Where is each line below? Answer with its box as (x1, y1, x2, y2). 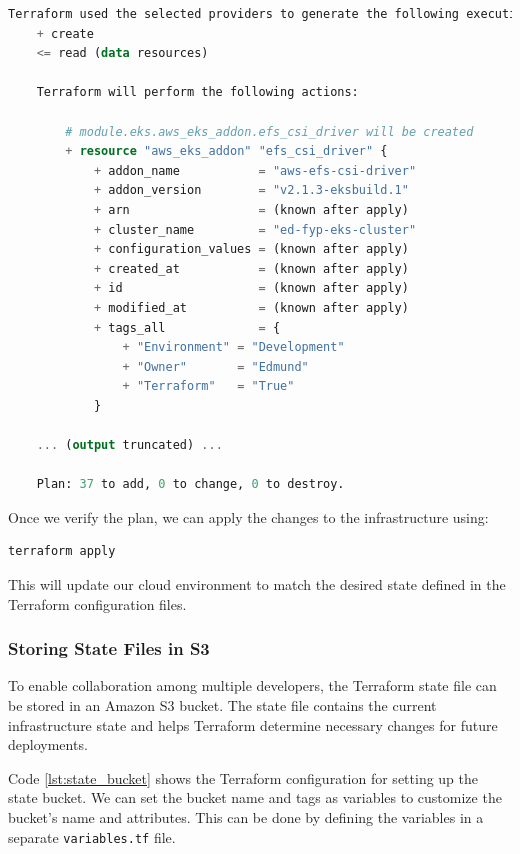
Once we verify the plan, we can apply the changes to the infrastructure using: (8, 506, 489, 527)
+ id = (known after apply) (93, 281, 409, 296)
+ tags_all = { (93, 320, 281, 335)
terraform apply (8, 544, 116, 559)
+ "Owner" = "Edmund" (122, 359, 309, 374)
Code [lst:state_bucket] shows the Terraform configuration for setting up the (8, 767, 478, 788)
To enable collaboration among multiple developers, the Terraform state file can (8, 675, 497, 696)
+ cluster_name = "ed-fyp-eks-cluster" (93, 222, 417, 237)
